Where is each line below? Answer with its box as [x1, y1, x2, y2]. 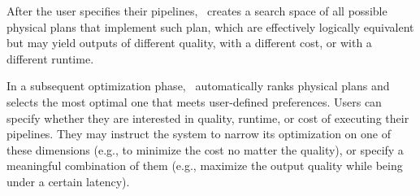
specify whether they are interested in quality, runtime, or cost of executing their [6, 109, 409, 126]
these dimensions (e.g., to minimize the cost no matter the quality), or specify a [6, 141, 404, 158]
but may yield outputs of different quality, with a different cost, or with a [6, 34, 372, 51]
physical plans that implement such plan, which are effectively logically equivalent [6, 18, 414, 35]
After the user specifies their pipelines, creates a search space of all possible [6, 2, 388, 19]
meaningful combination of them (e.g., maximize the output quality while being [6, 157, 403, 174]
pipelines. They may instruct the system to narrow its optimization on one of [6, 125, 391, 142]
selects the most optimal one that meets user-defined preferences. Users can [6, 93, 382, 110]
